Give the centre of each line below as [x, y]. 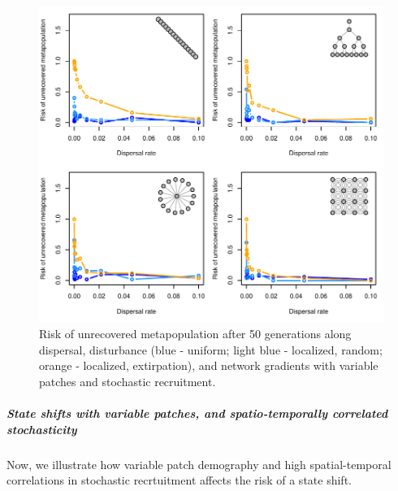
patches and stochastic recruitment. [128, 382]
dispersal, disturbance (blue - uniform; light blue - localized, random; [211, 349]
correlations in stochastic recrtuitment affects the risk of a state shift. [179, 480]
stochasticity [42, 429]
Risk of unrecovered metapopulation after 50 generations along [195, 334]
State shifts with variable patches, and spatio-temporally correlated [197, 413]
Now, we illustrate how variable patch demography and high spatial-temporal [199, 464]
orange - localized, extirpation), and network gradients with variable [209, 365]
